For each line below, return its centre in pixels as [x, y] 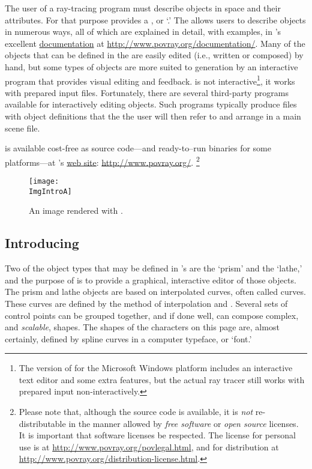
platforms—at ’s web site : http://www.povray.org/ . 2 [102, 161]
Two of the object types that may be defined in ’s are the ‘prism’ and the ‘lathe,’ [154, 268]
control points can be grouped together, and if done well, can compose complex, [152, 315]
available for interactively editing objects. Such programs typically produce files [151, 104]
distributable [42, 423]
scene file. [22, 128]
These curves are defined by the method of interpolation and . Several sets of [146, 303]
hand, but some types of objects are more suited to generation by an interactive [151, 66]
